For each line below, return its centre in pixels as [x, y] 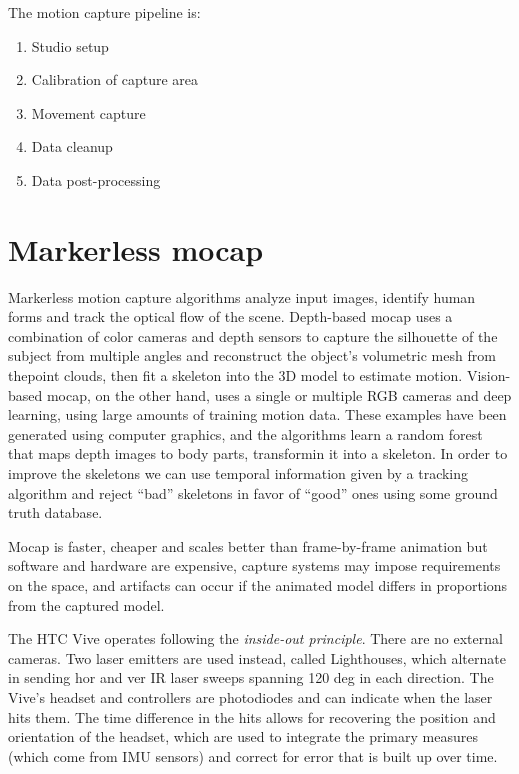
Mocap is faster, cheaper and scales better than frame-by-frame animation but [248, 545]
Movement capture [88, 112]
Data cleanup [72, 146]
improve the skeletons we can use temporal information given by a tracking [238, 473]
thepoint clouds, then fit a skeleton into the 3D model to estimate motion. [235, 375]
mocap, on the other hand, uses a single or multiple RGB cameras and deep [279, 394]
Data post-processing [96, 179]
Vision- [488, 375]
